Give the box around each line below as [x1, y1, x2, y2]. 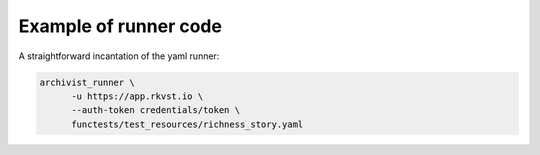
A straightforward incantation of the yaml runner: [18, 50, 220, 62]
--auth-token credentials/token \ [71, 105, 240, 116]
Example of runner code [18, 15, 222, 37]
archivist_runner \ [39, 76, 135, 88]
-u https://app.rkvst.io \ [71, 90, 204, 102]
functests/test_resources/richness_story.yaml [71, 118, 304, 130]
